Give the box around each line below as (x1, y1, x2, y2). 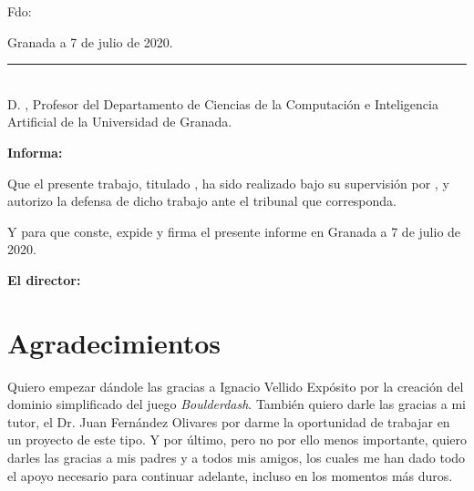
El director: (7, 270, 81, 289)
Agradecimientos (7, 323, 222, 361)
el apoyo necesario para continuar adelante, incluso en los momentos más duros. (7, 465, 453, 485)
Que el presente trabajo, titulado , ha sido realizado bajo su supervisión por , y (7, 173, 449, 192)
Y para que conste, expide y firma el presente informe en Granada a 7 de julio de (7, 221, 461, 240)
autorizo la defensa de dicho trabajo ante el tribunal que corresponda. (7, 191, 397, 210)
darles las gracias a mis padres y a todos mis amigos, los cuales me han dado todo (7, 448, 466, 467)
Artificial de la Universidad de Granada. (7, 112, 232, 131)
